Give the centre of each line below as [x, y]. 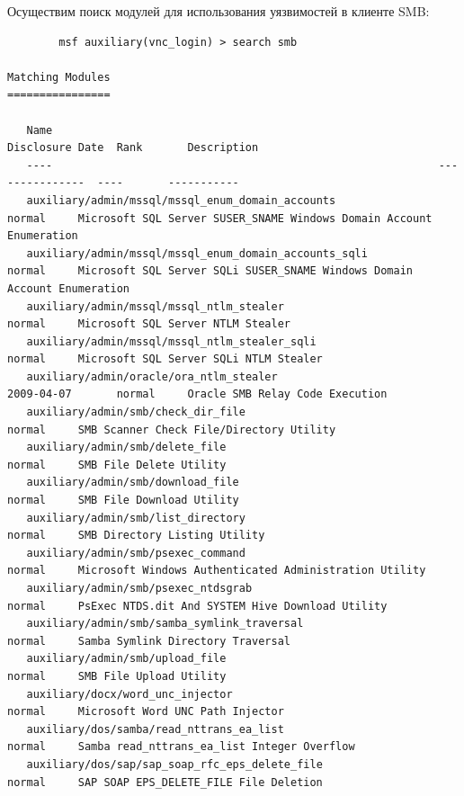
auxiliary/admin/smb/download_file [133, 483]
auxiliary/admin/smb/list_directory [136, 518]
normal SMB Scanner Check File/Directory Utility [172, 429]
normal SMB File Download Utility [123, 501]
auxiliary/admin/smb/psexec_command [136, 553]
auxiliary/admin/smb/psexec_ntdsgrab [139, 588]
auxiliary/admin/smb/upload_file [126, 659]
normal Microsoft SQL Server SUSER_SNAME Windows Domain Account [220, 218]
